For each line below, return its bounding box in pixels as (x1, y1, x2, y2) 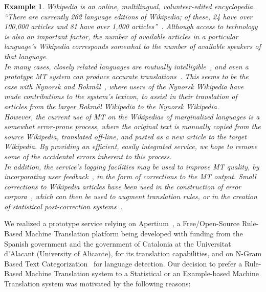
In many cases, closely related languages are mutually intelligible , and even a (4, 61, 249, 71)
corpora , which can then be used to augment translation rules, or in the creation (4, 191, 257, 202)
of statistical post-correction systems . (4, 201, 123, 211)
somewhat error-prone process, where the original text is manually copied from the (4, 121, 261, 132)
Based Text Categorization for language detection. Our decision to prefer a (4, 258, 242, 269)
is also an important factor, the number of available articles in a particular (4, 31, 238, 41)
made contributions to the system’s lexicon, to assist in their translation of (4, 91, 237, 102)
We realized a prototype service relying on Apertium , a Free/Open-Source (4, 218, 240, 229)
